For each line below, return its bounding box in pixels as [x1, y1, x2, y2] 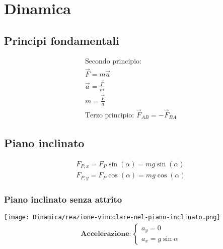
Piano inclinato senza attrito [4, 193, 122, 205]
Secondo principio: [85, 57, 141, 65]
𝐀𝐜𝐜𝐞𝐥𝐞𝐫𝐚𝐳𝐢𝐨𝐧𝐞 [81, 230, 129, 237]
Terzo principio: [85, 111, 134, 119]
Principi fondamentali [4, 32, 119, 48]
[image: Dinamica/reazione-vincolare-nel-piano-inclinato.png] [4, 213, 220, 221]
